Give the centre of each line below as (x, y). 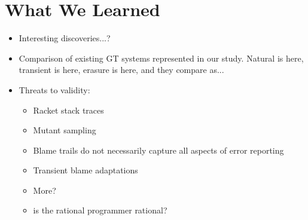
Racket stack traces (68, 110)
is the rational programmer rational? (100, 210)
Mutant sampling (65, 130)
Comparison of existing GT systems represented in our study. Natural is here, (161, 58)
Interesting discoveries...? (65, 38)
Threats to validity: (54, 89)
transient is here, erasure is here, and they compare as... (121, 70)
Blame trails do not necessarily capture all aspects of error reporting (158, 150)
